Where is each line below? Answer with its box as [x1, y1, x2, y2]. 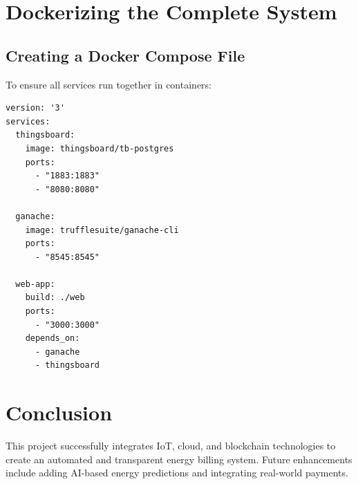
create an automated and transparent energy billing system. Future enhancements [6, 452, 352, 466]
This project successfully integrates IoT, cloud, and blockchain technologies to [6, 438, 336, 453]
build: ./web [25, 292, 85, 303]
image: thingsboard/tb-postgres [25, 143, 174, 153]
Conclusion [6, 398, 113, 427]
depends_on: [25, 333, 80, 344]
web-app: [15, 279, 55, 289]
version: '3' [6, 103, 65, 113]
